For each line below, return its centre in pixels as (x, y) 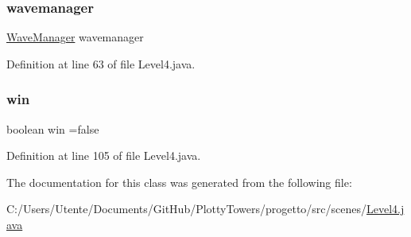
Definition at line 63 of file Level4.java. (101, 63)
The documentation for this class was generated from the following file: (179, 182)
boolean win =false (53, 128)
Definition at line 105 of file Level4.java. (104, 155)
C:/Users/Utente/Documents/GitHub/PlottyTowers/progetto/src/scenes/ (187, 209)
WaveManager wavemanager (75, 37)
